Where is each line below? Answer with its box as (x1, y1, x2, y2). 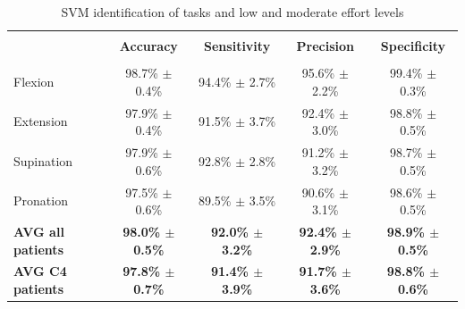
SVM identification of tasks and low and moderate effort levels (61, 3, 404, 21)
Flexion (13, 71, 55, 90)
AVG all (13, 221, 64, 240)
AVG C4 (13, 262, 67, 280)
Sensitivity (204, 37, 271, 55)
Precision (296, 37, 354, 55)
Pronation (13, 191, 68, 210)
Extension (13, 112, 68, 130)
